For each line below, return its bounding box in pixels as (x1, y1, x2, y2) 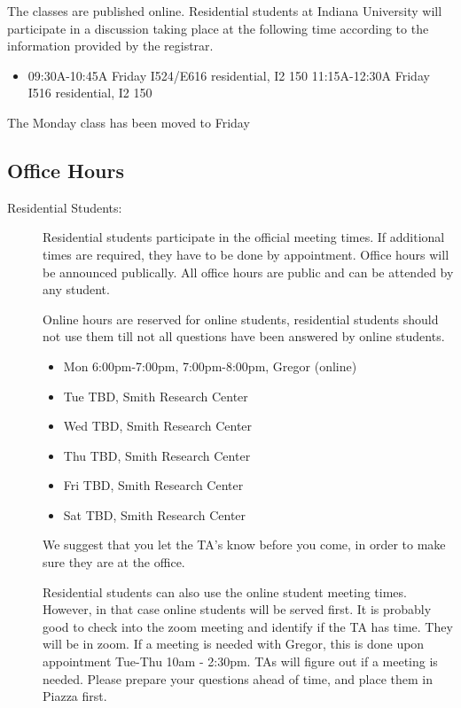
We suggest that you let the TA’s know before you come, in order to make (43, 535, 446, 554)
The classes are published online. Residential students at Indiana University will (7, 2, 442, 19)
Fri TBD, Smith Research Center (63, 476, 244, 494)
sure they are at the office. (43, 553, 185, 572)
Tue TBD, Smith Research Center (63, 386, 248, 405)
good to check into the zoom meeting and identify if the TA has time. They (43, 617, 453, 635)
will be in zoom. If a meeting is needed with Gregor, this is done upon (43, 634, 425, 653)
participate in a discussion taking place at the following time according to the (7, 19, 429, 37)
